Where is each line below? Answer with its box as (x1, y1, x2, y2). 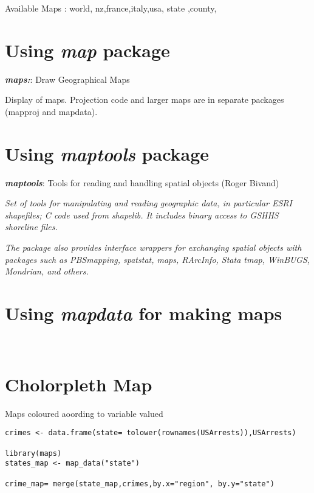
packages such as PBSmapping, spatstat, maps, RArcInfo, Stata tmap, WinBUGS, (5, 253, 310, 265)
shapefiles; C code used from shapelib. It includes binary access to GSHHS (5, 208, 279, 221)
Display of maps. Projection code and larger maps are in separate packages (5, 93, 284, 106)
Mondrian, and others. (5, 265, 89, 278)
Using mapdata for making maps (5, 300, 282, 326)
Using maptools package (5, 141, 210, 166)
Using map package (5, 37, 170, 63)
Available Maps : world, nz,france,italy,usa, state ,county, (5, 2, 217, 14)
